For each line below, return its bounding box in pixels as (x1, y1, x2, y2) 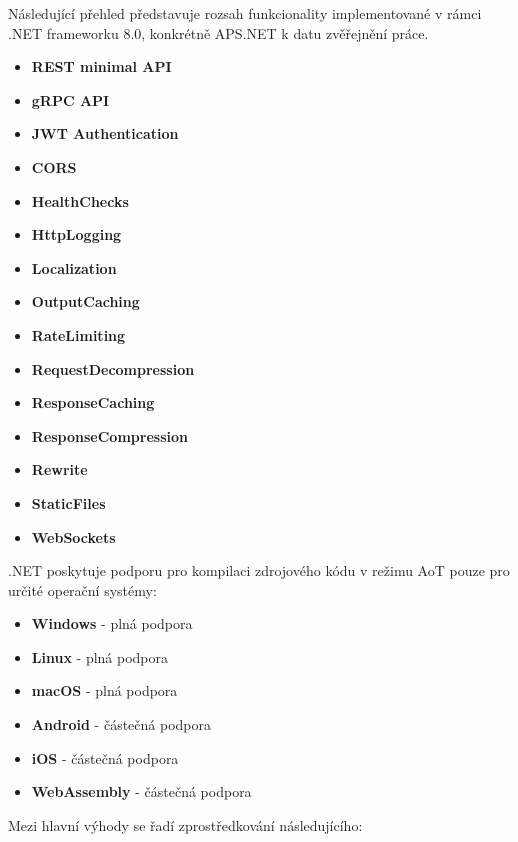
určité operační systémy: (8, 579, 157, 600)
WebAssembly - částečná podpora (31, 781, 252, 802)
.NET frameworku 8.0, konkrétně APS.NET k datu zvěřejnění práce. (8, 22, 429, 43)
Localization (31, 257, 117, 278)
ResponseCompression (31, 425, 188, 446)
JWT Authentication (31, 123, 179, 144)
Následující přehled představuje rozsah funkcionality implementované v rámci (8, 3, 482, 23)
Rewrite (31, 459, 88, 480)
